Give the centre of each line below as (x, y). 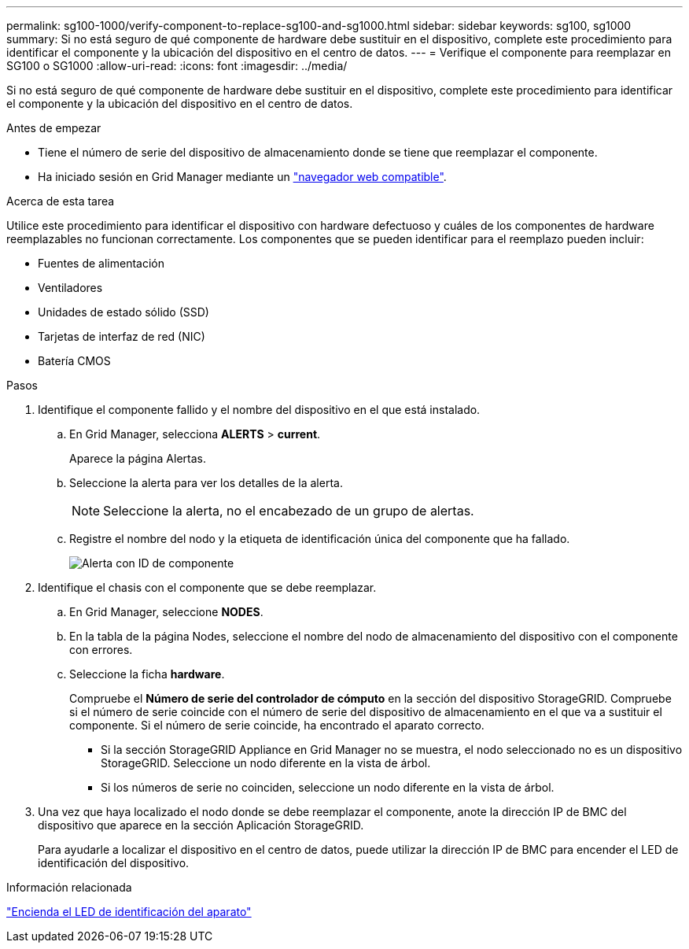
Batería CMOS (74, 361)
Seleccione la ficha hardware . (147, 674)
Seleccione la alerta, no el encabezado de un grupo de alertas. (289, 511)
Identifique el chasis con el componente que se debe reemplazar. (207, 587)
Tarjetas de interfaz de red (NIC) (122, 336)
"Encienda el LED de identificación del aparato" (129, 912)
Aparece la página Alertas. (138, 458)
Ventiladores (70, 288)
